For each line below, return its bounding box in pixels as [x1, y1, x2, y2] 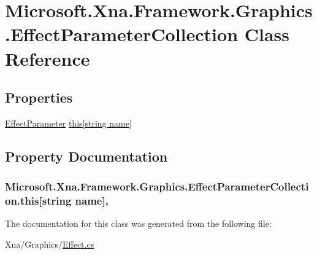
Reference [5, 45, 90, 71]
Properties [5, 88, 73, 107]
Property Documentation [5, 146, 168, 165]
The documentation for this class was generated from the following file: [5, 217, 272, 230]
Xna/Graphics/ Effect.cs [5, 238, 94, 251]
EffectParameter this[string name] [5, 116, 132, 129]
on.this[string [5, 193, 72, 208]
